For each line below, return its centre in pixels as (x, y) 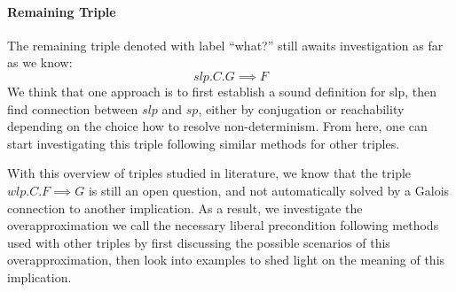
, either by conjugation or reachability (301, 108)
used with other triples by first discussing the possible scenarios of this (199, 242)
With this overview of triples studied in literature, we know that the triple (209, 173)
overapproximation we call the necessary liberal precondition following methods (223, 225)
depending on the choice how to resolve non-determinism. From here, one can (217, 126)
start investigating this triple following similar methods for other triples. (204, 143)
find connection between (73, 108)
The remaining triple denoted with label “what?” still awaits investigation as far (225, 45)
